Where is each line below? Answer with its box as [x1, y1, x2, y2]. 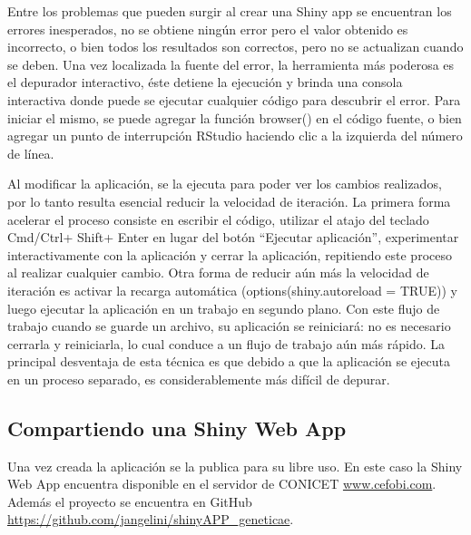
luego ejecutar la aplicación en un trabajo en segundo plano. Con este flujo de [7, 298, 440, 317]
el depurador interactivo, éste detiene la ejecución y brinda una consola [7, 73, 403, 92]
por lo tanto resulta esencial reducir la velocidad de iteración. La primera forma [7, 191, 451, 210]
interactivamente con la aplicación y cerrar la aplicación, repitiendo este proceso [7, 245, 452, 264]
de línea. [7, 143, 54, 162]
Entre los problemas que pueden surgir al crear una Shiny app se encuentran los [7, 2, 452, 20]
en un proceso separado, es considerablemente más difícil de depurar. [7, 369, 390, 388]
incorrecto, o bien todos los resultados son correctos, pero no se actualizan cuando [7, 37, 464, 56]
